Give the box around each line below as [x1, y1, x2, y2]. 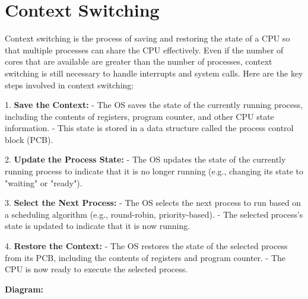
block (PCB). [5, 133, 53, 145]
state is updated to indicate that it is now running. [5, 220, 190, 232]
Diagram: [5, 282, 44, 295]
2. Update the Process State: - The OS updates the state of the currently [5, 153, 286, 166]
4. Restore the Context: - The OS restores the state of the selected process [5, 240, 288, 252]
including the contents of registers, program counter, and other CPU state [5, 110, 274, 122]
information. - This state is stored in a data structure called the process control [5, 122, 294, 134]
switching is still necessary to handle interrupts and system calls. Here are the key [5, 66, 303, 79]
